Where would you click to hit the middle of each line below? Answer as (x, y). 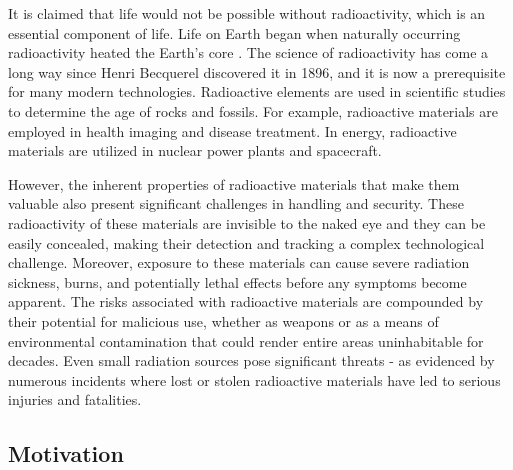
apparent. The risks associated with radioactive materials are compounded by (246, 301)
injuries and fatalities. (75, 399)
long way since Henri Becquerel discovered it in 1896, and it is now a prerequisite (257, 71)
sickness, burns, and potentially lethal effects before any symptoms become (237, 281)
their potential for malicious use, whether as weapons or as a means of (223, 320)
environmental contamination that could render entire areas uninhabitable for (246, 340)
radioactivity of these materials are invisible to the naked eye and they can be (247, 222)
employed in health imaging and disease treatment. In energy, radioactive (232, 130)
